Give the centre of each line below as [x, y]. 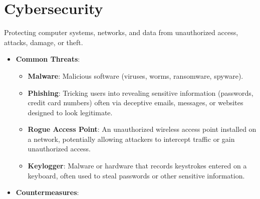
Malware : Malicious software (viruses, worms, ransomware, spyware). [136, 75]
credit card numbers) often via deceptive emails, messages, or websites [136, 103]
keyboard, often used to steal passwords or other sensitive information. [136, 175]
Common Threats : [48, 59]
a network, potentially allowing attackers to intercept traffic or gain [131, 139]
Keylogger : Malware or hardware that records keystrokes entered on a [137, 166]
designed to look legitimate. [70, 112]
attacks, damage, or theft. [44, 42]
